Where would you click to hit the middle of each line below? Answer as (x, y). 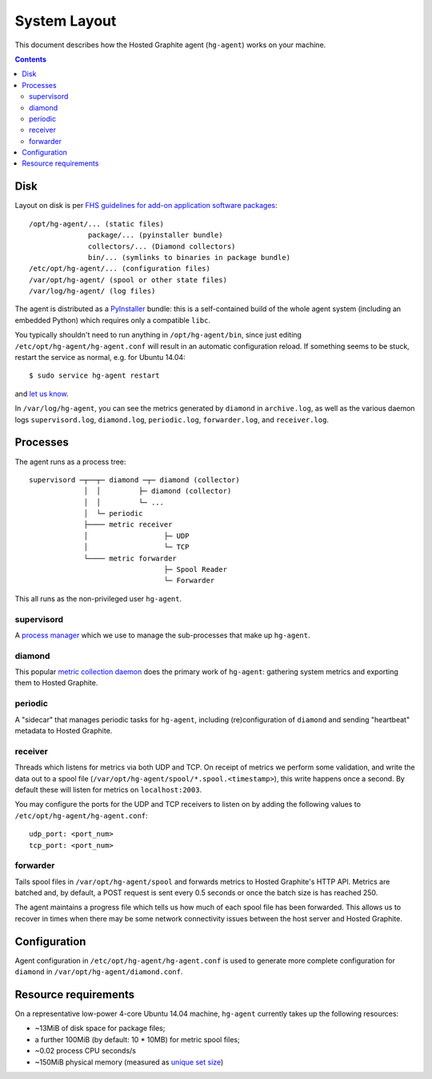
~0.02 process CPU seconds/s (85, 1051)
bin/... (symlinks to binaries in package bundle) (190, 257)
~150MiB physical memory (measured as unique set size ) (129, 1062)
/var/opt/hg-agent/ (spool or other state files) (128, 280)
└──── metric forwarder (130, 558)
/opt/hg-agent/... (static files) (96, 224)
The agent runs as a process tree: (70, 462)
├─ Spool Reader (196, 569)
